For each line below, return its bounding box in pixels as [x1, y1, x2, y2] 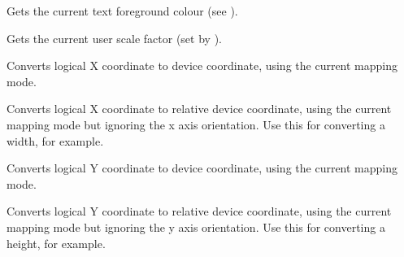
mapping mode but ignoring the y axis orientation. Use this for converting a [7, 218, 385, 235]
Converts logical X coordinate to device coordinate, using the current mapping [7, 57, 398, 74]
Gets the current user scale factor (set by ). [7, 29, 222, 46]
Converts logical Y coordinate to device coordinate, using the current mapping [7, 159, 398, 176]
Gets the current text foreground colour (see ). [7, 2, 238, 19]
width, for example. [7, 132, 104, 149]
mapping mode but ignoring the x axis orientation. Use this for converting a [7, 115, 385, 133]
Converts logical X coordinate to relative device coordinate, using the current [7, 100, 392, 117]
